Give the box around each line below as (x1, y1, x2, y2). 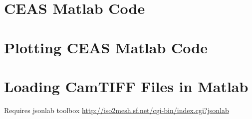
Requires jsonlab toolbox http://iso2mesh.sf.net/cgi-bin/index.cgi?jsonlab (4, 105, 229, 115)
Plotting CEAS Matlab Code (4, 37, 208, 57)
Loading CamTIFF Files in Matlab (4, 76, 249, 96)
